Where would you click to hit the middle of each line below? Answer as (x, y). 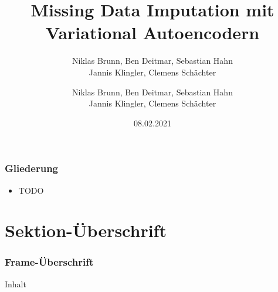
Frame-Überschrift (49, 262)
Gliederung (31, 168)
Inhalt (16, 284)
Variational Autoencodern (152, 32)
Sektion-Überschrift (86, 230)
